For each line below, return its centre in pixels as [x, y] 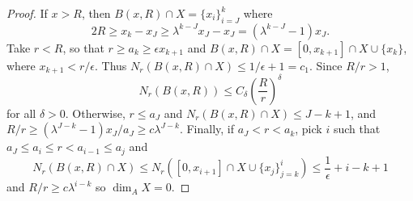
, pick [309, 129]
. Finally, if [207, 129]
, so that [83, 47]
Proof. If [27, 13]
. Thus [111, 65]
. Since [326, 65]
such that [357, 129]
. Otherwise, [95, 113]
